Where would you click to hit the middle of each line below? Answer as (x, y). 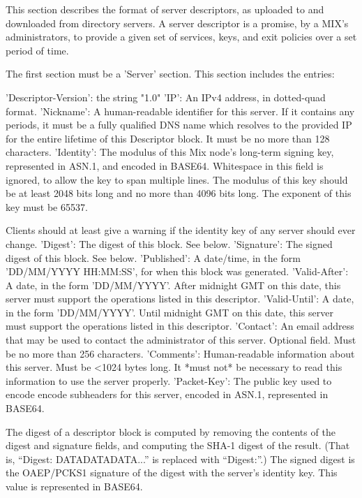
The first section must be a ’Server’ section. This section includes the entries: (170, 74)
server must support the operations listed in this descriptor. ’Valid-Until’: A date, (180, 299)
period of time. (37, 50)
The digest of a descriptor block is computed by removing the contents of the (171, 431)
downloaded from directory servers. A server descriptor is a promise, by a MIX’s (177, 23)
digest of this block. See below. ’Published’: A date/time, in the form (153, 257)
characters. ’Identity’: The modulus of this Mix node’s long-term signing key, (170, 152)
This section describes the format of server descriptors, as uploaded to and (165, 9)
